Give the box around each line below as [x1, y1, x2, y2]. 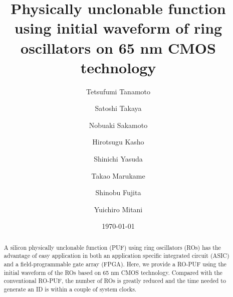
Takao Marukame [91, 170, 145, 181]
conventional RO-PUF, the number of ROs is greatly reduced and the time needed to [4, 276, 226, 285]
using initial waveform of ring [14, 18, 222, 38]
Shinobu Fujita [95, 187, 141, 198]
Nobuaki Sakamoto [89, 119, 148, 130]
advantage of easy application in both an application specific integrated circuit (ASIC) [4, 251, 229, 260]
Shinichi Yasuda [94, 154, 143, 164]
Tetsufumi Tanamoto [86, 86, 151, 96]
